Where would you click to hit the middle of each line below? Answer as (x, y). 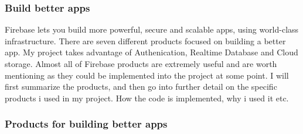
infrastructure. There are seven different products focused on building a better (145, 40)
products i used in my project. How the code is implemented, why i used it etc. (147, 98)
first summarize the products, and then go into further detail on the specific (141, 87)
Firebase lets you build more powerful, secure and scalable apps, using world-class (152, 29)
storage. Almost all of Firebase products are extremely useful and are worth (141, 64)
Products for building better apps (86, 124)
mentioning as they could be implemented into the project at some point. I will (147, 75)
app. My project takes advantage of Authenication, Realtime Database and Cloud (151, 52)
